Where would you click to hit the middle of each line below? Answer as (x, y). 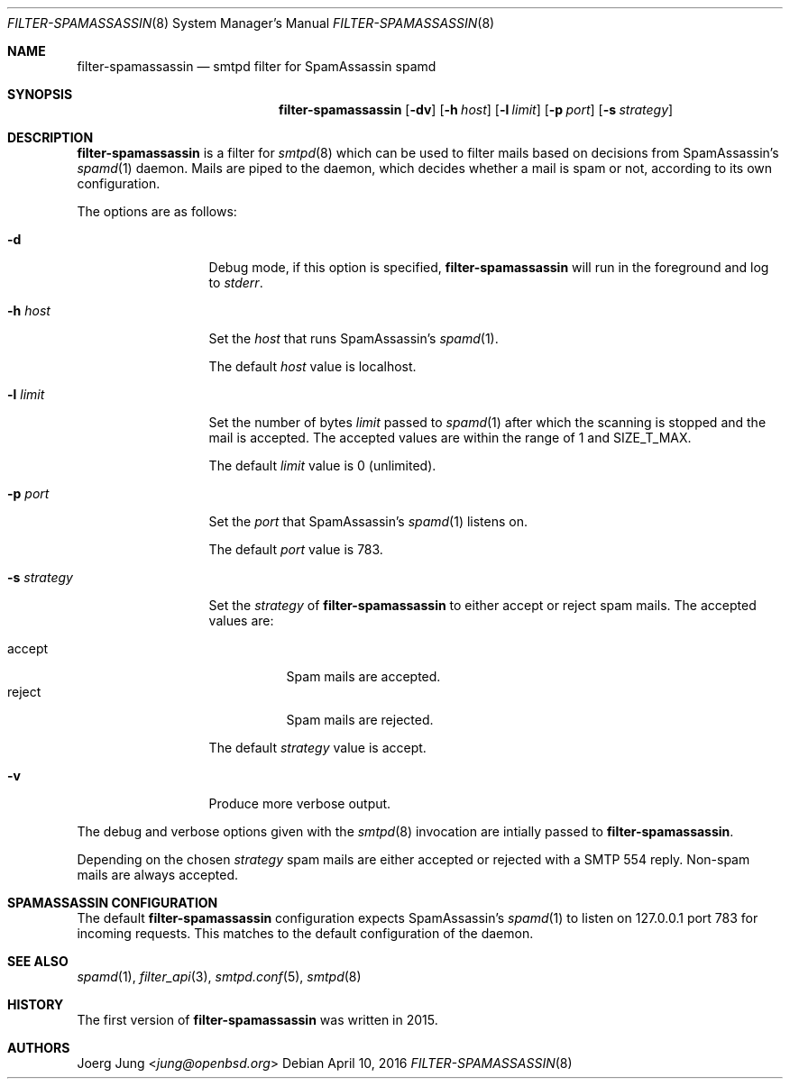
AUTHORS (39, 1048)
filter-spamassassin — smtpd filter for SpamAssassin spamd (257, 66)
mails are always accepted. (157, 875)
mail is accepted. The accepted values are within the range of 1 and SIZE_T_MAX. (450, 438)
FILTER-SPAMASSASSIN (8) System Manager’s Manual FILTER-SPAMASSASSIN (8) (251, 23)
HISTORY (36, 1004)
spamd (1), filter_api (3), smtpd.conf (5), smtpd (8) (219, 976)
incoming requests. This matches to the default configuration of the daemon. (305, 933)
